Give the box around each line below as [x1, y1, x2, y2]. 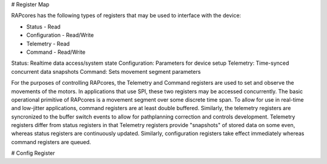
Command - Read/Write [26, 48, 86, 56]
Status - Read [26, 23, 61, 30]
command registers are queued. [11, 138, 91, 145]
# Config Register [11, 149, 56, 157]
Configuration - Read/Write [26, 31, 94, 39]
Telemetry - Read [26, 40, 70, 47]
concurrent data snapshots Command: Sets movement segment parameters [11, 68, 201, 75]
